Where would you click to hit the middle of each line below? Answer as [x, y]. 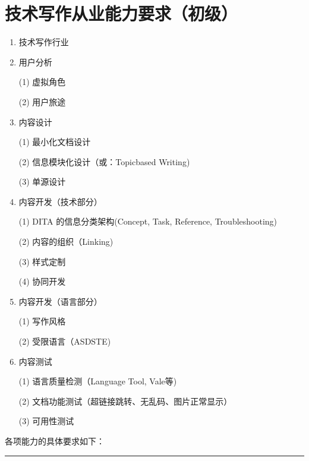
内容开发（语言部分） [60, 301]
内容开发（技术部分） [60, 201]
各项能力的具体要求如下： [55, 441]
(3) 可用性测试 [46, 421]
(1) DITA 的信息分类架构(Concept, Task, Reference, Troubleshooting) [148, 221]
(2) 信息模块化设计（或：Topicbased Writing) [104, 161]
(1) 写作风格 [42, 321]
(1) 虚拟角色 [42, 82]
